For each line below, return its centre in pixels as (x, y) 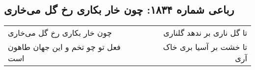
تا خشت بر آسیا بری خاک (205, 47)
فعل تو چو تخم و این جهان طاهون (64, 47)
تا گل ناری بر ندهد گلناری (205, 33)
